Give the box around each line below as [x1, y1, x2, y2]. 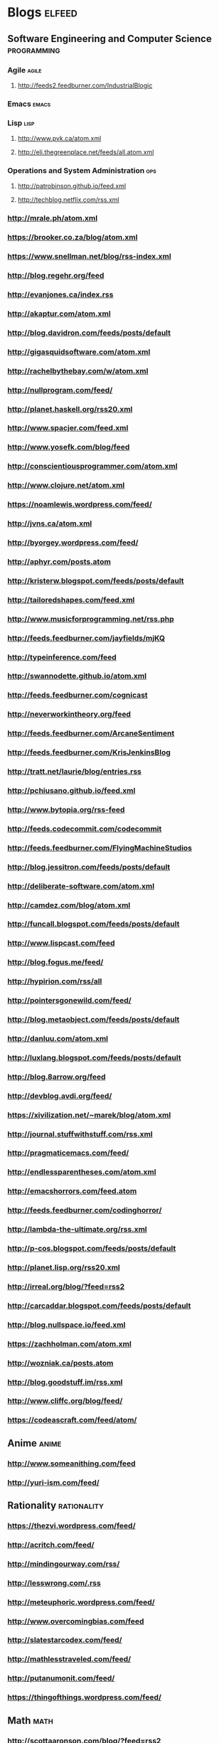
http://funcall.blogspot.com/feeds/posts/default [7, 919, 180, 929]
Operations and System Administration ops [7, 166, 156, 176]
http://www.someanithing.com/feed [7, 1459, 137, 1469]
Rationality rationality [7, 1500, 105, 1512]
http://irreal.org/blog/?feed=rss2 [7, 1281, 125, 1291]
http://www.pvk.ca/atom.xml [17, 134, 102, 143]
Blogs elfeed [7, 4, 78, 21]
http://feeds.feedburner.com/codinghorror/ [7, 1205, 162, 1215]
